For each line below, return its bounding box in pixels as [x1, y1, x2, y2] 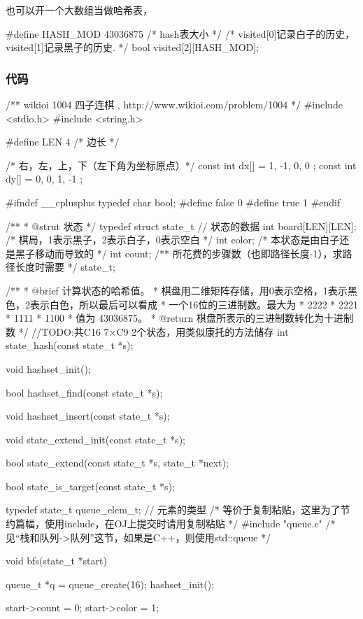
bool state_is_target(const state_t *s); [6, 478, 175, 493]
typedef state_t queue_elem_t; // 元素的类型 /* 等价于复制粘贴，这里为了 [6, 502, 341, 517]
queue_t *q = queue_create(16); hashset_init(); [6, 576, 215, 591]
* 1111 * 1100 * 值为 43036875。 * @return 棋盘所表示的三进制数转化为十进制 [6, 311, 354, 325]
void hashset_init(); [6, 361, 91, 376]
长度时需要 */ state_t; [15, 259, 115, 274]
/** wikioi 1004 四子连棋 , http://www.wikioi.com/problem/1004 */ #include [6, 97, 343, 111]
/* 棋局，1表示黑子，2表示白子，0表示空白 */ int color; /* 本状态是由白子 [6, 232, 340, 247]
